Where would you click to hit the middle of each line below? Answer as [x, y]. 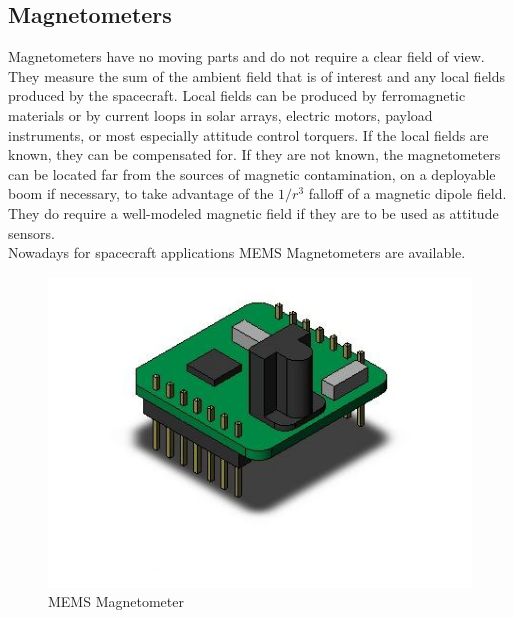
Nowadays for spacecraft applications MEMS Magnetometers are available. [237, 252]
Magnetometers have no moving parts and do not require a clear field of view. [246, 56]
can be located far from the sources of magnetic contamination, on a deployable [252, 173]
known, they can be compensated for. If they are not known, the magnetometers [254, 154]
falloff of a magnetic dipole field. [407, 193]
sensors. [31, 232]
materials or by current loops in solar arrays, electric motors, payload [220, 114]
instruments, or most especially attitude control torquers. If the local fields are [248, 134]
